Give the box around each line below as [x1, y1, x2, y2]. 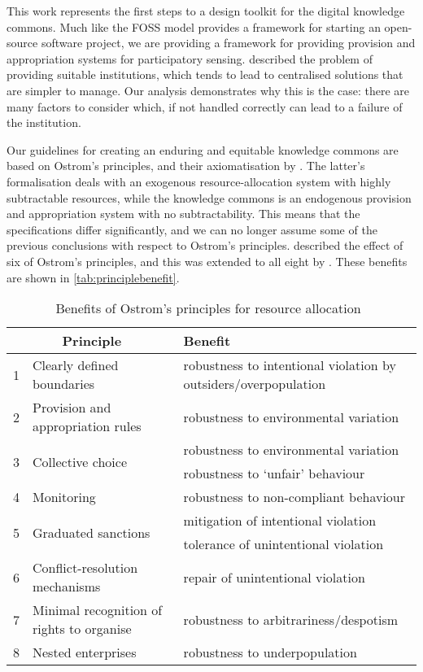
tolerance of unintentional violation [183, 535, 384, 554]
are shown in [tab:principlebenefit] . [7, 268, 180, 286]
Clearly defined [33, 356, 119, 375]
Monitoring [33, 487, 96, 507]
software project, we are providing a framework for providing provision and [41, 34, 416, 51]
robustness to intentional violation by [183, 356, 396, 375]
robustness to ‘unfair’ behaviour [183, 464, 365, 483]
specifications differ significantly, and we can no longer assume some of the [7, 220, 377, 238]
